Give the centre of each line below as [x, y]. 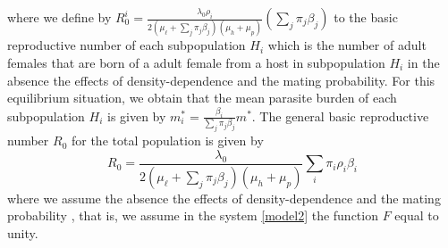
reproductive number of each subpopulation [127, 45]
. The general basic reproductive [340, 116]
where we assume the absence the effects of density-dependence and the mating [224, 198]
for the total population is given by [167, 141]
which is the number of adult [347, 45]
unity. [23, 232]
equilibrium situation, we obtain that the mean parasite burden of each [202, 98]
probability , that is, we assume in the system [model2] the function [193, 215]
